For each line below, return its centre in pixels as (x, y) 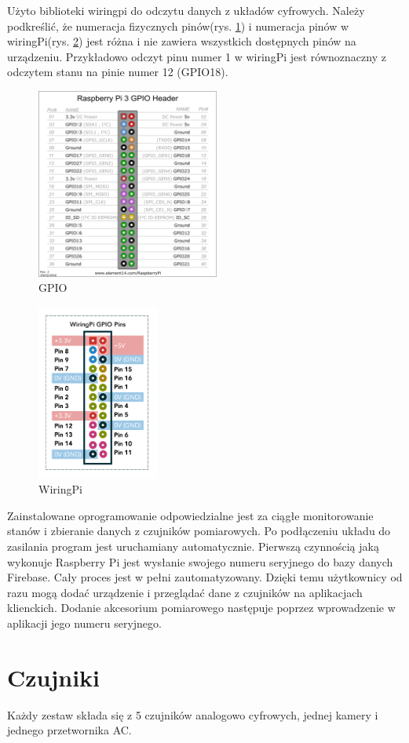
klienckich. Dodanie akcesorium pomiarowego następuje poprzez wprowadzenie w (201, 608)
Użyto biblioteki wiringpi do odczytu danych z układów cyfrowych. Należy (186, 10)
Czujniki (54, 677)
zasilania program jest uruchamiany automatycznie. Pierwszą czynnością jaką (193, 546)
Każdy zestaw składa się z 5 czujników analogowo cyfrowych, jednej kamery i (193, 714)
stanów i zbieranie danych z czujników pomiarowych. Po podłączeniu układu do (199, 531)
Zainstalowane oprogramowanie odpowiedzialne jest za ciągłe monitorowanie (190, 515)
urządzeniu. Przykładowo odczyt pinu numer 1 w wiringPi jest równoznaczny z (197, 56)
